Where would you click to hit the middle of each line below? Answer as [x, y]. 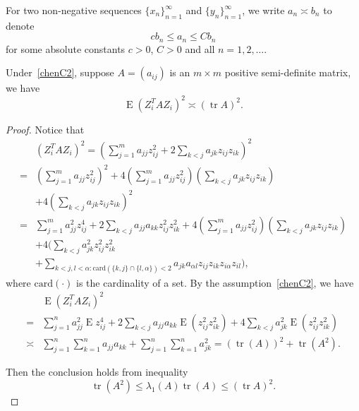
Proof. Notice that [45, 129]
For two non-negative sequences [74, 10]
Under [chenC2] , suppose [60, 72]
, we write [263, 10]
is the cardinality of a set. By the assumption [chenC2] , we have [215, 282]
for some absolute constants [66, 48]
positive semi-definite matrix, [288, 72]
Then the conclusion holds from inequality [97, 372]
